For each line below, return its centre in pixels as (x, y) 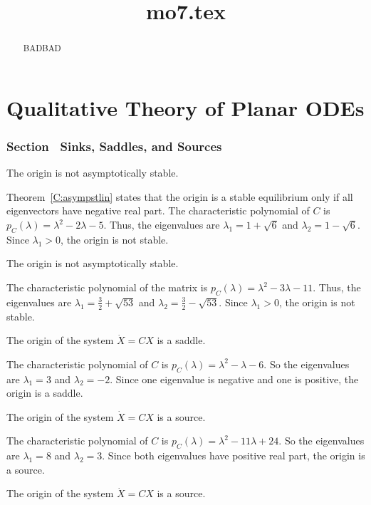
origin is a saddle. (45, 393)
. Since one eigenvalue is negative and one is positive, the (234, 379)
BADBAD (42, 48)
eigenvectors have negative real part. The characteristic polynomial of (158, 210)
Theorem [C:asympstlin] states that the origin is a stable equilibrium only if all (180, 196)
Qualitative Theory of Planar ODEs (185, 107)
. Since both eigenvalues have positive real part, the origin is (234, 455)
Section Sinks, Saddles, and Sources (114, 146)
